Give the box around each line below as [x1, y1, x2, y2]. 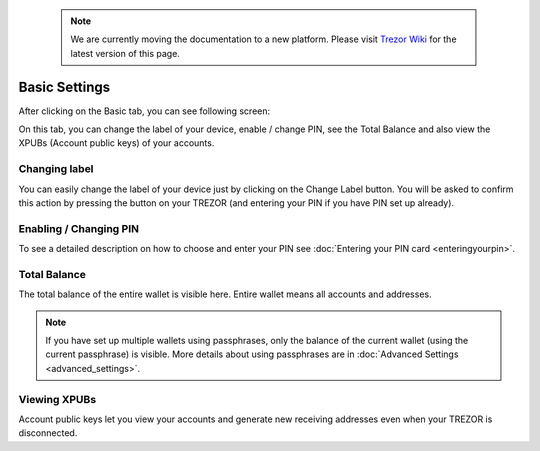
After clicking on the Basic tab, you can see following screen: [18, 105, 271, 117]
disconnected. [18, 427, 78, 439]
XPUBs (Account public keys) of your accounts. [18, 137, 215, 149]
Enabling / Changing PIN [18, 221, 140, 235]
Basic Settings [18, 78, 111, 95]
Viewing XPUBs [18, 392, 97, 406]
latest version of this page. [70, 47, 180, 59]
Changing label [18, 162, 94, 176]
